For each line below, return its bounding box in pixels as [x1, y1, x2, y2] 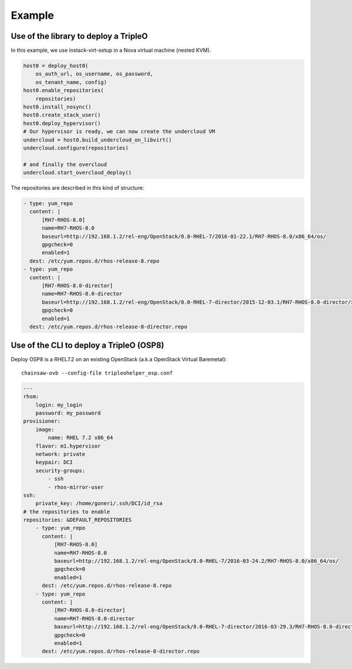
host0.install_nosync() [23, 103, 92, 110]
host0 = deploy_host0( [23, 62, 89, 69]
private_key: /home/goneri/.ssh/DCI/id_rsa [35, 500, 163, 507]
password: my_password [35, 410, 101, 416]
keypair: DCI [35, 459, 73, 466]
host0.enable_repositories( [23, 87, 104, 94]
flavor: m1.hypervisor [35, 442, 101, 449]
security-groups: [35, 467, 86, 474]
